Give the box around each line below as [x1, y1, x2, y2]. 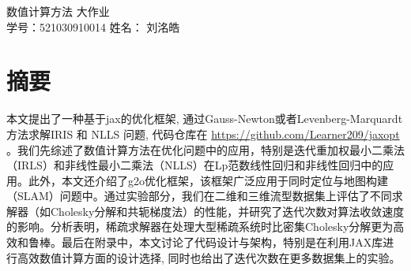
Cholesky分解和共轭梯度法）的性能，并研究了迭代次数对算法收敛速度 [50, 202, 405, 219]
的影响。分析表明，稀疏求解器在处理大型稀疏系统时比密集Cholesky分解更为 [6, 218, 394, 235]
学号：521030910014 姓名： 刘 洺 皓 [6, 18, 180, 35]
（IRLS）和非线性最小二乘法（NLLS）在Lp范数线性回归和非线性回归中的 [6, 157, 383, 173]
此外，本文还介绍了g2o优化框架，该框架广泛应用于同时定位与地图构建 [28, 172, 388, 188]
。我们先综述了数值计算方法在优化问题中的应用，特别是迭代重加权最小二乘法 [6, 141, 405, 158]
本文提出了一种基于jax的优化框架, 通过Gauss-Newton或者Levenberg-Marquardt [6, 110, 403, 127]
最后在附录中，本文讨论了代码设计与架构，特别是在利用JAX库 [61, 234, 383, 251]
